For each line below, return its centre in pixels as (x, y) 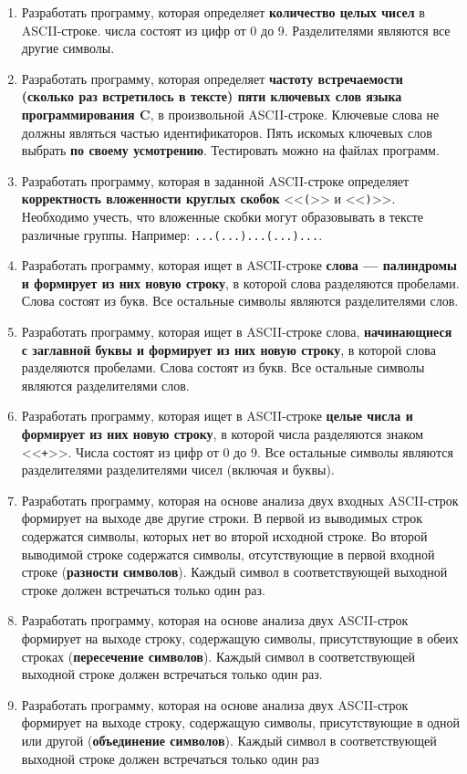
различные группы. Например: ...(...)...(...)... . (172, 234)
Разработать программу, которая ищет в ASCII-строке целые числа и (217, 416)
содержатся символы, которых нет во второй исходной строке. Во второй (224, 536)
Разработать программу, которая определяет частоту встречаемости (212, 78)
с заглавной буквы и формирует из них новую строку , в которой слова (228, 349)
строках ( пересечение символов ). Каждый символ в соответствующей (218, 656)
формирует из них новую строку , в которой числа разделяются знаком (223, 434)
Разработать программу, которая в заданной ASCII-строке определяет (215, 180)
